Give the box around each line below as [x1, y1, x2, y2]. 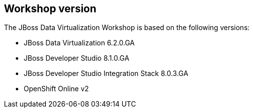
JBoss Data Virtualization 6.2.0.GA [24, 38, 135, 47]
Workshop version [4, 2, 97, 15]
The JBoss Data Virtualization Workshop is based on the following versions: [4, 23, 250, 32]
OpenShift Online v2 [24, 84, 89, 93]
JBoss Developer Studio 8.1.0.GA [24, 54, 130, 63]
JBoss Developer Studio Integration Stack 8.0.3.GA [24, 69, 188, 78]
